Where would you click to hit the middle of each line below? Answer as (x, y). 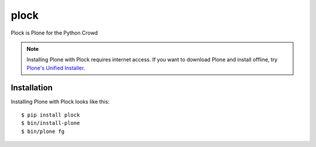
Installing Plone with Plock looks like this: (60, 101)
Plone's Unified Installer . (56, 68)
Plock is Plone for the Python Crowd (54, 33)
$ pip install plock (51, 115)
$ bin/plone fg (43, 131)
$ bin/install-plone (51, 123)
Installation (32, 88)
